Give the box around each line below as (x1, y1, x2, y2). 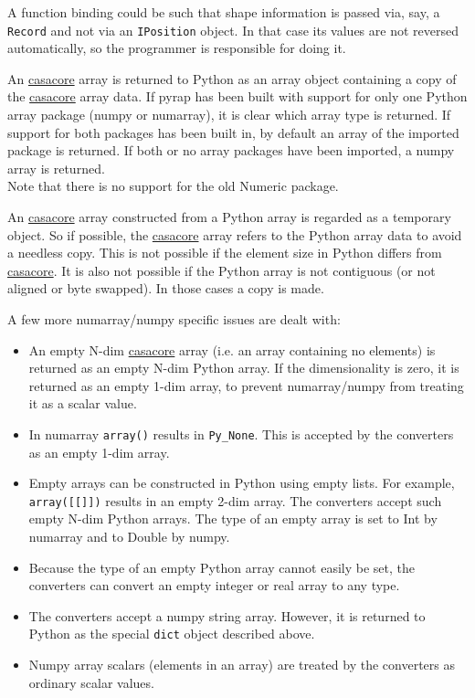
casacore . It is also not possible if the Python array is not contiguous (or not (7, 260, 436, 280)
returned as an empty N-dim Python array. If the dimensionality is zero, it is (28, 358, 459, 377)
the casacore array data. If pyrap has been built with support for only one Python (7, 87, 468, 106)
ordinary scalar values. (28, 672, 154, 692)
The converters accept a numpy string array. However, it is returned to (28, 606, 426, 625)
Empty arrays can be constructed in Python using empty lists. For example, (28, 473, 455, 492)
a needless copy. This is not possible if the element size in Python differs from (7, 243, 442, 262)
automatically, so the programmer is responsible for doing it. (7, 38, 346, 58)
